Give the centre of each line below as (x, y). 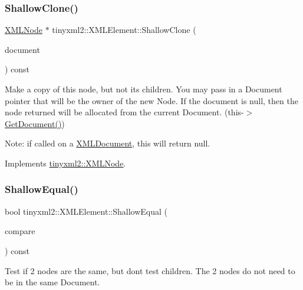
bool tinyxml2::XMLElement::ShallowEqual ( (86, 211)
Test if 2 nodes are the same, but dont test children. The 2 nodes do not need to (150, 270)
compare (20, 231)
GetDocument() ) (35, 123)
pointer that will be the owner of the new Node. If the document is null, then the (151, 100)
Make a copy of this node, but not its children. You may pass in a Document (144, 89)
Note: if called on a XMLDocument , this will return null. (108, 143)
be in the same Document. (52, 282)
